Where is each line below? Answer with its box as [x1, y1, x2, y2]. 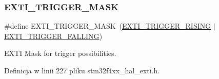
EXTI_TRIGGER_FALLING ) [4, 30, 103, 41]
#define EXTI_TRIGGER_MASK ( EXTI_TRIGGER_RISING [4, 21, 211, 31]
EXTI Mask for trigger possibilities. [4, 48, 116, 58]
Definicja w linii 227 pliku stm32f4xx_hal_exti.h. [4, 65, 160, 75]
